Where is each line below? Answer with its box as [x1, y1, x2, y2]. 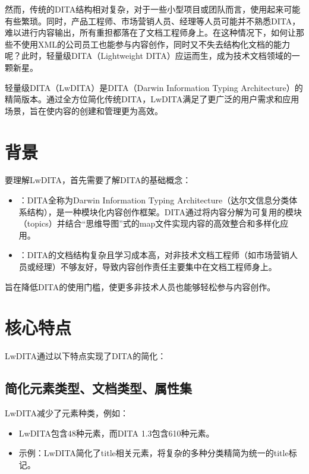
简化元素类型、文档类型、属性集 [5, 379, 192, 397]
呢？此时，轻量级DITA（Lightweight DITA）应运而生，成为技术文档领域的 [5, 49, 292, 62]
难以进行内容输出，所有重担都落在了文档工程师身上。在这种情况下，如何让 [5, 26, 296, 39]
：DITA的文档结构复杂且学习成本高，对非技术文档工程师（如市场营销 [18, 249, 289, 261]
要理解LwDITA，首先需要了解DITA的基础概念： [5, 174, 191, 186]
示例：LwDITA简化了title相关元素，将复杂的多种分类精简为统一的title [18, 447, 289, 459]
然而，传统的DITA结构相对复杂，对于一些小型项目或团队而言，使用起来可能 [5, 3, 301, 15]
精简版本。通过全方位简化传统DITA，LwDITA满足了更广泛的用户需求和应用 [5, 93, 299, 105]
